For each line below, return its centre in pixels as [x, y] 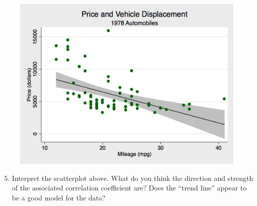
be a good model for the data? [59, 197]
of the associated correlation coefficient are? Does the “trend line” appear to [129, 188]
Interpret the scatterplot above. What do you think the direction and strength [133, 178]
